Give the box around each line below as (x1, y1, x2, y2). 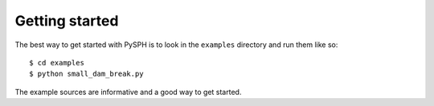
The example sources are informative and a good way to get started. (14, 87, 242, 96)
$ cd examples (29, 58, 84, 67)
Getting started (14, 12, 119, 29)
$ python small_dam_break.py (29, 69, 144, 79)
